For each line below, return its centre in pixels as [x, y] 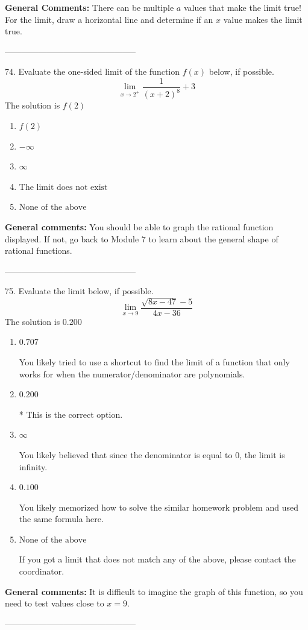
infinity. [33, 466]
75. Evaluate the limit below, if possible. [79, 291]
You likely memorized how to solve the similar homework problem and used [159, 507]
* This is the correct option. [71, 414]
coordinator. [42, 571]
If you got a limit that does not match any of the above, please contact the [157, 559]
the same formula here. [61, 519]
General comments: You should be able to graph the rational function [139, 226]
